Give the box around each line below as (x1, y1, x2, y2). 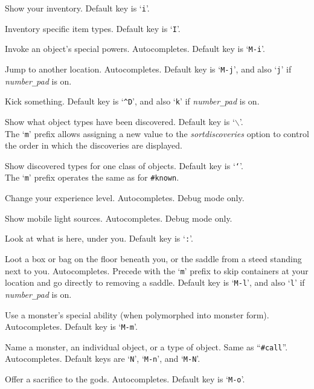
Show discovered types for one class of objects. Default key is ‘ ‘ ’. (5, 159, 243, 172)
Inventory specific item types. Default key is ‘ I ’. (5, 22, 181, 34)
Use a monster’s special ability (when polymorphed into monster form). (5, 308, 269, 321)
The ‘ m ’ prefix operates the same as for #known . (5, 171, 179, 184)
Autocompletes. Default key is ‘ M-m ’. (5, 320, 138, 333)
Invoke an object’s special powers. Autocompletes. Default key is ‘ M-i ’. (5, 42, 265, 55)
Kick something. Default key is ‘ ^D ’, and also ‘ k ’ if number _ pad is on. (5, 95, 260, 108)
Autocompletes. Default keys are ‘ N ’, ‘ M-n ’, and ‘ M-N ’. (5, 352, 200, 365)
